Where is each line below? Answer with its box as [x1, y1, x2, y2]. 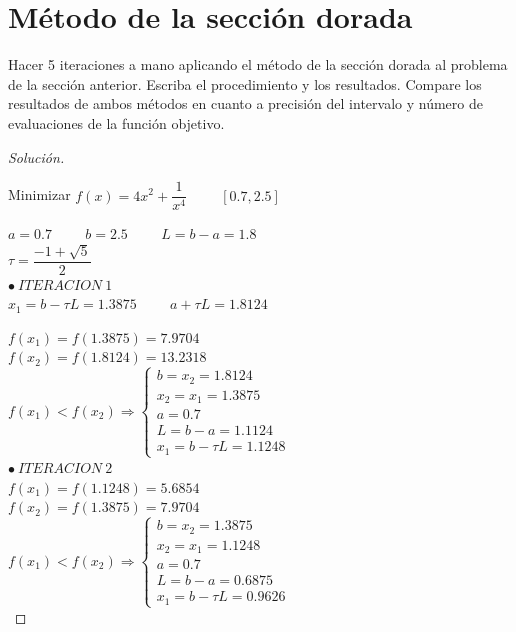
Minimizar [8, 184, 71, 205]
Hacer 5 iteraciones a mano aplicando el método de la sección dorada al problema [8, 54, 508, 75]
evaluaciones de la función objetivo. [8, 112, 225, 133]
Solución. [8, 146, 65, 167]
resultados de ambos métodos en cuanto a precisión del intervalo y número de [8, 93, 483, 114]
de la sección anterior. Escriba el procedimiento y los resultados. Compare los [8, 73, 482, 94]
